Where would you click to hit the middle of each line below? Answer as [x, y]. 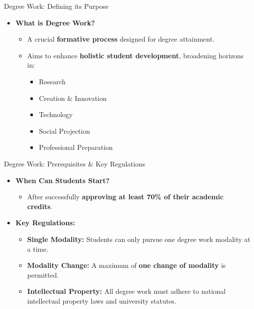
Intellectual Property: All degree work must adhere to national [127, 291]
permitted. [43, 274]
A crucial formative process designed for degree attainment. [121, 39]
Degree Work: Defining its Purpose [56, 6]
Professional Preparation [76, 147]
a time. [38, 249]
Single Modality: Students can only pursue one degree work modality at [139, 239]
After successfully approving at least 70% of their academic [125, 197]
